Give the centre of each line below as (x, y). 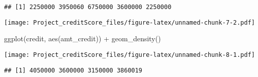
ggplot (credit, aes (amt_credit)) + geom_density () (83, 38)
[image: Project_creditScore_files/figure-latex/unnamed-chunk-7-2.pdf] (130, 22)
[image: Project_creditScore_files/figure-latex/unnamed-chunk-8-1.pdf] (130, 55)
